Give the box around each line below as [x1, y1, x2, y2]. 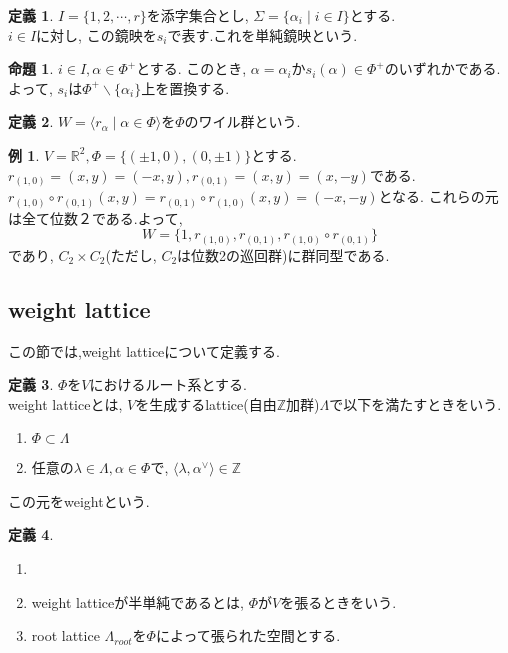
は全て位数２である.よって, [8, 207, 183, 228]
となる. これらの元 [378, 186, 499, 207]
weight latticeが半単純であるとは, [31, 591, 244, 612]
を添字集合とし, [146, 5, 249, 25]
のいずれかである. [384, 58, 501, 79]
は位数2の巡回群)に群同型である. [177, 244, 390, 265]
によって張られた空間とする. [155, 625, 341, 646]
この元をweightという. [8, 490, 150, 511]
